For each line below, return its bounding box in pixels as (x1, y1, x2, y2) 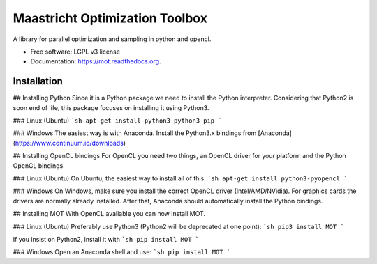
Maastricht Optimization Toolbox (13, 10, 207, 26)
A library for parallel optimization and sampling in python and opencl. (13, 35, 212, 43)
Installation (13, 75, 63, 87)
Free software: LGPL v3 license (30, 47, 120, 56)
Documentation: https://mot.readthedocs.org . (30, 57, 161, 65)
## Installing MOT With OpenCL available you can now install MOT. (13, 210, 206, 218)
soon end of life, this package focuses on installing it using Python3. (13, 103, 209, 111)
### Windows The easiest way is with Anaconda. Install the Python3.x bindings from (13, 129, 257, 137)
